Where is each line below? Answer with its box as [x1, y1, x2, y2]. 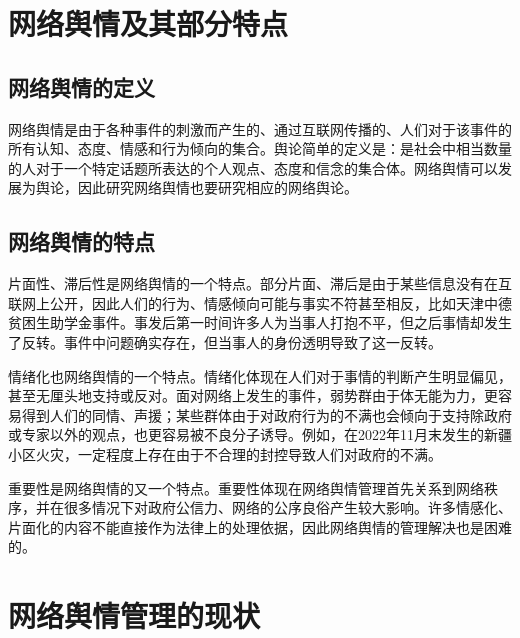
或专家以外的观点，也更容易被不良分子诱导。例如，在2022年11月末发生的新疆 [8, 424, 512, 445]
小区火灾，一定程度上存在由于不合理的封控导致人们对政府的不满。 [8, 443, 442, 464]
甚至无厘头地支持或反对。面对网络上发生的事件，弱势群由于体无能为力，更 [8, 385, 498, 406]
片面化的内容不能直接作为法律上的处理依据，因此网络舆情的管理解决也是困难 [8, 516, 512, 537]
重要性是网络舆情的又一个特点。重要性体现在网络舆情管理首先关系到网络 [8, 477, 484, 498]
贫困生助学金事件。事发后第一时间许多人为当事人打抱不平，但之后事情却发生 [8, 312, 512, 333]
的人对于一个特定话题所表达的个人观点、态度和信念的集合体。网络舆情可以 [8, 157, 498, 178]
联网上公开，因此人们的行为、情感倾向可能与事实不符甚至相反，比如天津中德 [8, 292, 512, 313]
